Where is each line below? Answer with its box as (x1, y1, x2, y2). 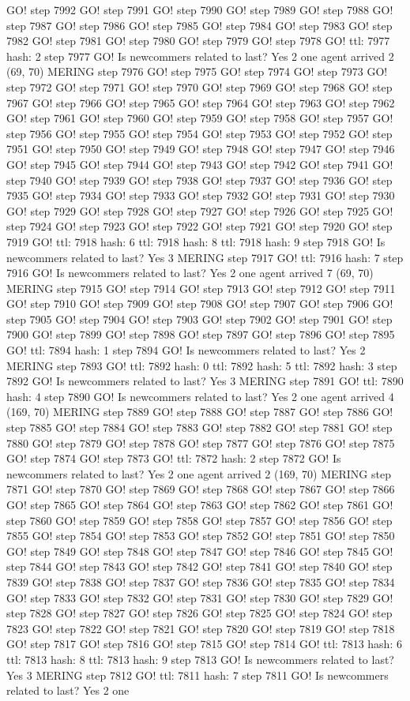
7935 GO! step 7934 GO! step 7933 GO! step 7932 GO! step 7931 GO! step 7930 (6, 187, 395, 204)
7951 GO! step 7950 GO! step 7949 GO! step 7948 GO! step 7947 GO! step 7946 (6, 141, 395, 157)
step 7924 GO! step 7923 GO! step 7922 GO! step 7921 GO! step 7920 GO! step (6, 218, 393, 234)
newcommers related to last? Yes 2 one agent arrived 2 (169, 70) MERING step (6, 465, 391, 482)
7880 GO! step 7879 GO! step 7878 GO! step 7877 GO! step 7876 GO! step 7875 (6, 434, 395, 451)
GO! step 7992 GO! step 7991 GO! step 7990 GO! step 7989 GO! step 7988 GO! (6, 2, 393, 17)
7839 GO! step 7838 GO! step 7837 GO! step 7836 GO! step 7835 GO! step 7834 (6, 573, 395, 590)
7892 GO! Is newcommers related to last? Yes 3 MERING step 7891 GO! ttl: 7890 (6, 373, 404, 389)
